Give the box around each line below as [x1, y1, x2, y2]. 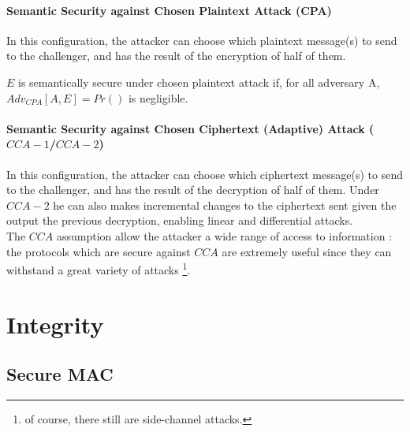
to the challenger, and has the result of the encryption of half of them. [6, 47, 346, 64]
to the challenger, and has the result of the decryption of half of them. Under [6, 181, 379, 198]
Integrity [6, 307, 104, 340]
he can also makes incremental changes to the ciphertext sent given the [53, 196, 397, 213]
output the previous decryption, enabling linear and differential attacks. [6, 212, 353, 229]
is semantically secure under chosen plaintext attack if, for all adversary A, [18, 73, 380, 90]
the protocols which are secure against [6, 243, 191, 259]
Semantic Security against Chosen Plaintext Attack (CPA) [6, 2, 332, 18]
